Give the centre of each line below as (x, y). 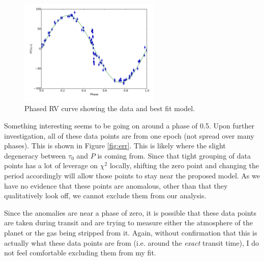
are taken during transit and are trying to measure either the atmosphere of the (128, 223)
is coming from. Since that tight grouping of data (174, 155)
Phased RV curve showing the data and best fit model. (110, 108)
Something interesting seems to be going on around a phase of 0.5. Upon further (129, 125)
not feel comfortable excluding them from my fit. (80, 253)
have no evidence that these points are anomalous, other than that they (116, 185)
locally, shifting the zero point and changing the (184, 165)
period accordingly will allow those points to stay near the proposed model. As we (132, 175)
